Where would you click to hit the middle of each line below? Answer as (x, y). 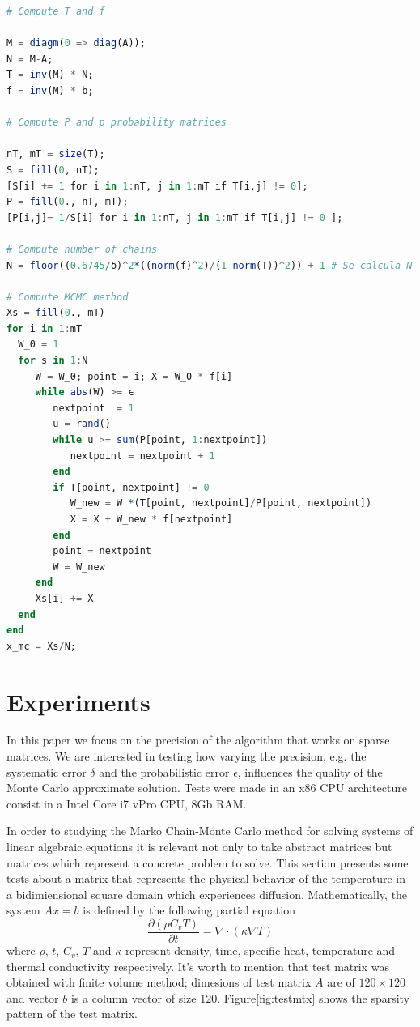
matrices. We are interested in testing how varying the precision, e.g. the (187, 756)
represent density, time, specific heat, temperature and (260, 950)
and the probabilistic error (164, 771)
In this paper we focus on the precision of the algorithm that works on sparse (198, 740)
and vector (33, 997)
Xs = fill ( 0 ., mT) (56, 313)
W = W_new (79, 567)
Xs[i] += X (64, 598)
